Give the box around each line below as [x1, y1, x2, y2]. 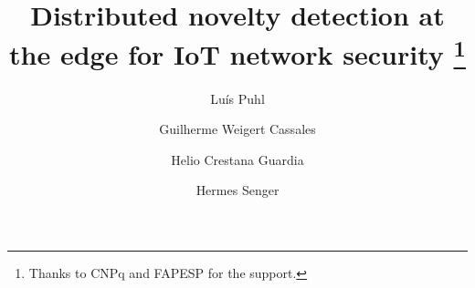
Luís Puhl [210, 88, 265, 108]
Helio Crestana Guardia [171, 149, 304, 169]
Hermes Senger [195, 180, 280, 200]
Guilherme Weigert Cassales [159, 119, 316, 139]
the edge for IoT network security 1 [9, 32, 466, 73]
